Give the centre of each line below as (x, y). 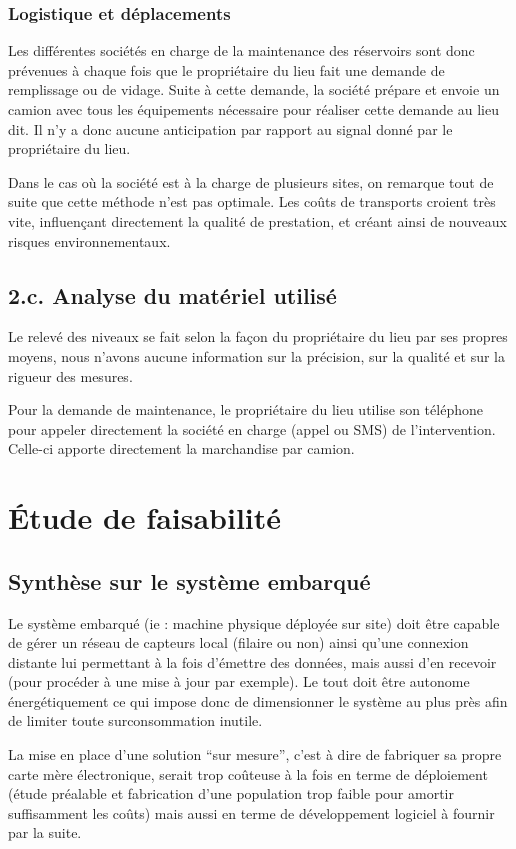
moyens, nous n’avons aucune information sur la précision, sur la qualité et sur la (256, 355)
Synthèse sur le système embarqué (189, 580)
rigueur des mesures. (70, 375)
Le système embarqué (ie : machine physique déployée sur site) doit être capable (254, 622)
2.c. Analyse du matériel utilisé (172, 294)
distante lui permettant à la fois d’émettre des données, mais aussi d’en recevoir (252, 661)
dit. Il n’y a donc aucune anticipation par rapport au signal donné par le (230, 128)
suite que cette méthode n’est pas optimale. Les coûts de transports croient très (252, 201)
